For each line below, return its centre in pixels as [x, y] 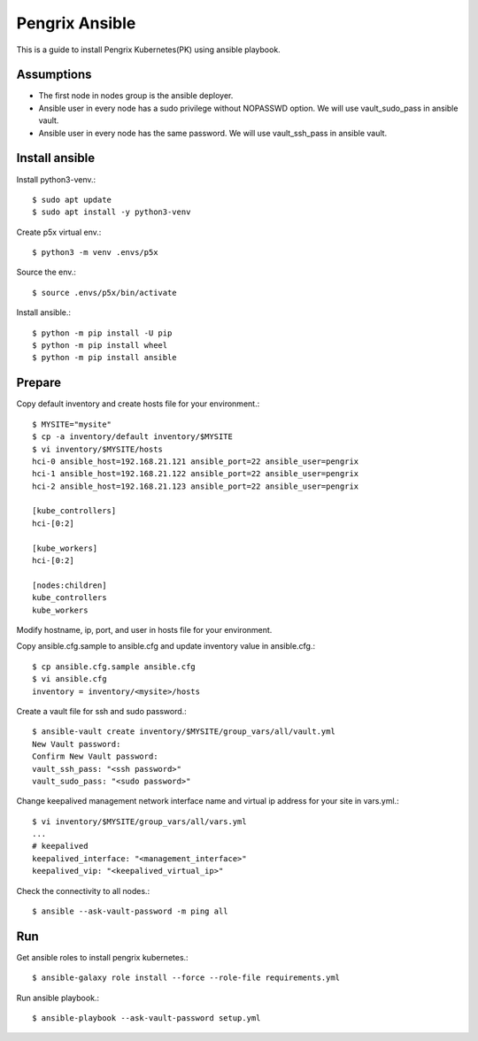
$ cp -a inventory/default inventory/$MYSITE [133, 437]
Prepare [39, 383]
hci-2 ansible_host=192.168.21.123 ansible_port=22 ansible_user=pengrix [196, 486]
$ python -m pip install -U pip [102, 333]
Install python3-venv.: [56, 179]
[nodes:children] [69, 585]
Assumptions [54, 75]
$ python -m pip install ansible [104, 358]
